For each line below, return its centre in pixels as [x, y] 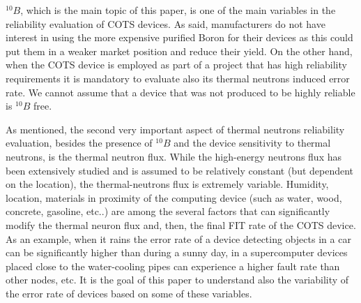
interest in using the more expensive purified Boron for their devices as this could [179, 37]
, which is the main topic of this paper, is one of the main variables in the [178, 10]
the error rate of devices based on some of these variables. [129, 293]
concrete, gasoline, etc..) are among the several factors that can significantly [168, 211]
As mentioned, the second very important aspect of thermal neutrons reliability [175, 129]
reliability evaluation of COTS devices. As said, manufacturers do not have [166, 23]
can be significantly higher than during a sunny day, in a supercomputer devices [177, 252]
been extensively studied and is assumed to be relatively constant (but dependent [180, 170]
